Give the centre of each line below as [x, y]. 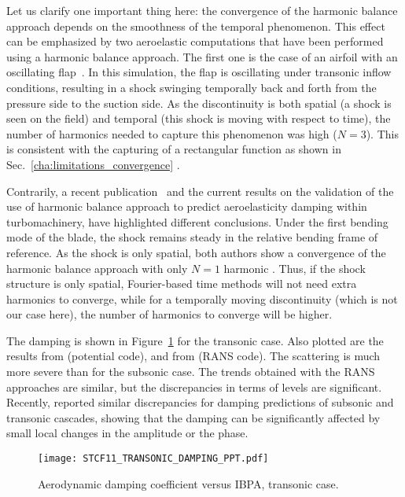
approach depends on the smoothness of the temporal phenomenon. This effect [196, 26]
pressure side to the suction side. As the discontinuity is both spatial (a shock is [199, 103]
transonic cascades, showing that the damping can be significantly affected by [193, 417]
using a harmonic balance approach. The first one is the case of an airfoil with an [202, 56]
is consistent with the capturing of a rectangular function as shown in [174, 149]
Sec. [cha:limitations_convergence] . [93, 164]
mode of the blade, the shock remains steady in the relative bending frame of [192, 237]
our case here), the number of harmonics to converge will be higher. [169, 314]
